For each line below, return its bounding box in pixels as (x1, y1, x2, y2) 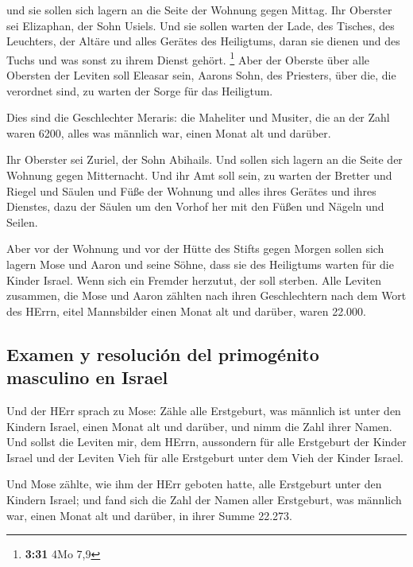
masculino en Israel (6, 365, 168, 390)
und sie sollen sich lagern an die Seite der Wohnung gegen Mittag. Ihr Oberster (6, 2, 392, 17)
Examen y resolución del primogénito (6, 341, 319, 366)
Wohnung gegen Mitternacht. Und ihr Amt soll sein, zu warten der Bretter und (6, 167, 392, 183)
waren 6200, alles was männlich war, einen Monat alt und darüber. (6, 124, 331, 141)
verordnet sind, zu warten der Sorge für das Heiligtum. (6, 82, 273, 99)
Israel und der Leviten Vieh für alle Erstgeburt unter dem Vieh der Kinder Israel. (6, 449, 403, 465)
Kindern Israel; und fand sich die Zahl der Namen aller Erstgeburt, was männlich (6, 491, 402, 507)
